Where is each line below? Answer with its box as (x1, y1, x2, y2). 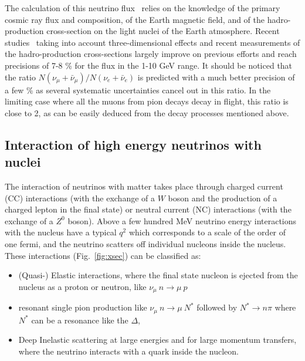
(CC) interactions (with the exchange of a (5, 191, 155, 204)
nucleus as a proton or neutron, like (18, 280, 147, 292)
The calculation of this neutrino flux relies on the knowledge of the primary (5, 2, 280, 14)
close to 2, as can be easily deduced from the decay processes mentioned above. (5, 106, 289, 119)
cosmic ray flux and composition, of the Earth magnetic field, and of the (5, 13, 265, 25)
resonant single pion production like (18, 301, 147, 313)
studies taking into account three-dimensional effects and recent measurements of (5, 36, 300, 48)
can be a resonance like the (31, 313, 128, 326)
